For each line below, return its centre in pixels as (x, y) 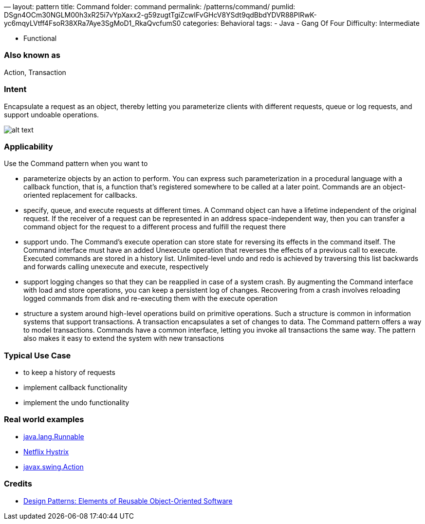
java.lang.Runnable (54, 436)
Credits (18, 484)
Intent (15, 89)
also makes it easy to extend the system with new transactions (124, 338)
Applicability (28, 146)
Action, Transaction (35, 72)
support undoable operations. (52, 114)
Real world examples (44, 420)
